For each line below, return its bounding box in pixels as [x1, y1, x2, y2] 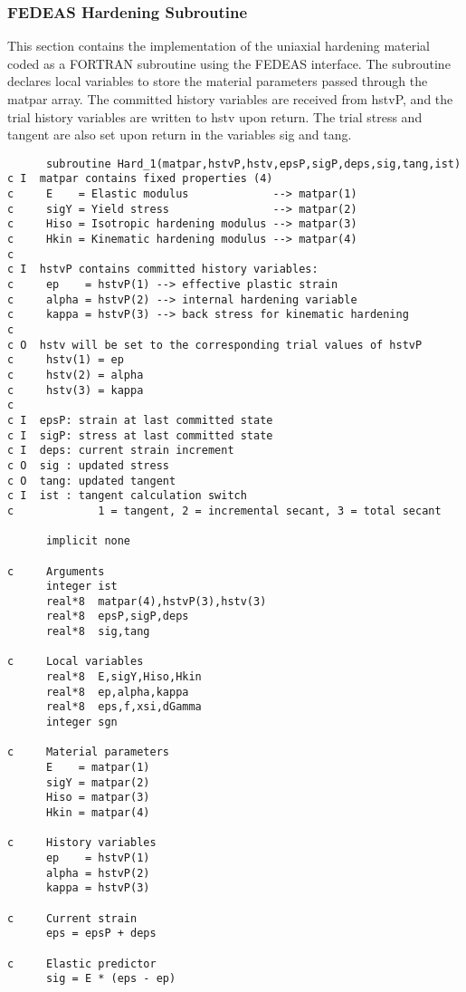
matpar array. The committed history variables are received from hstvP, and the [7, 90, 453, 108]
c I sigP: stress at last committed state [7, 429, 273, 442]
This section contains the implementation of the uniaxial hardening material [7, 36, 430, 55]
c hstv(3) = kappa [7, 383, 144, 397]
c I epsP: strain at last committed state [7, 413, 273, 427]
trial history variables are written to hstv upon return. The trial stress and [7, 107, 423, 126]
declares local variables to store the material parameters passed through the [7, 72, 428, 91]
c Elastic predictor [7, 957, 157, 970]
